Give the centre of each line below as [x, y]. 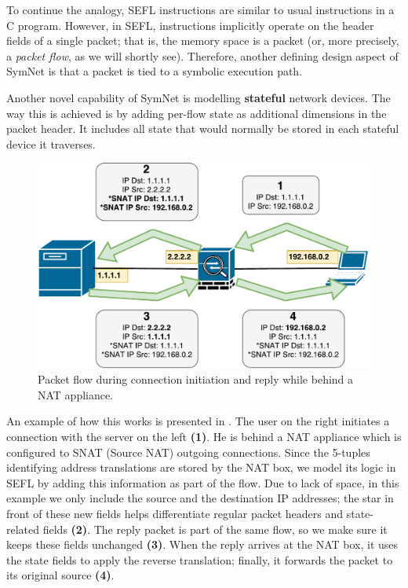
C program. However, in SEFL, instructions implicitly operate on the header [190, 25]
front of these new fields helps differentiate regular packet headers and [175, 513]
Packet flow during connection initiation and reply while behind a [196, 379]
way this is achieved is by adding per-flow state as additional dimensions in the [197, 113]
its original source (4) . [60, 575]
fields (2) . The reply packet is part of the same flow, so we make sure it [215, 529]
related [23, 529]
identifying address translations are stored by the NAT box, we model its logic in [201, 467]
